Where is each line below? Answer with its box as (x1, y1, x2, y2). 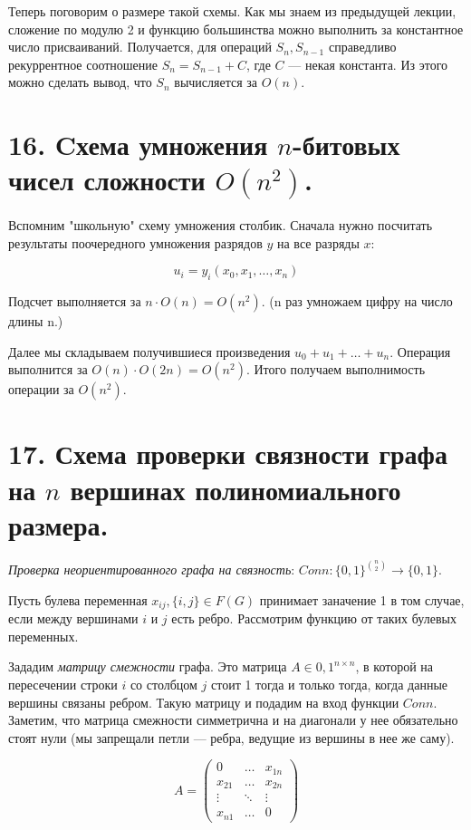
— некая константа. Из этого (288, 54, 448, 73)
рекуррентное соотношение (8, 54, 159, 73)
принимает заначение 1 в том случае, (259, 590, 465, 609)
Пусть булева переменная (8, 590, 148, 609)
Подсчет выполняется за (8, 292, 141, 311)
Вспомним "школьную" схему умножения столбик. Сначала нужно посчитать (8, 216, 433, 235)
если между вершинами (8, 609, 139, 628)
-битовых (292, 126, 400, 163)
